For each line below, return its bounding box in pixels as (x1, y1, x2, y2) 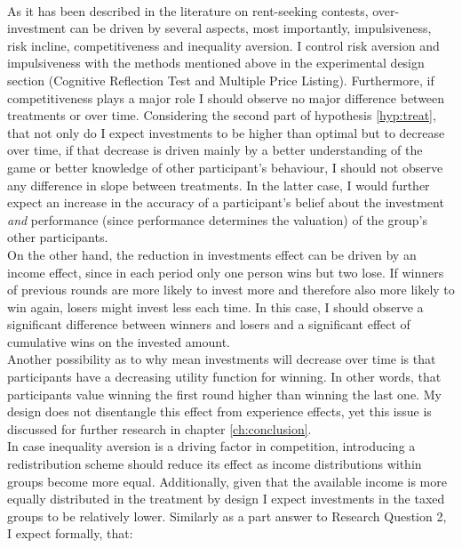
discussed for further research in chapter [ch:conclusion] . (7, 419, 312, 438)
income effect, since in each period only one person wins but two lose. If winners (7, 262, 444, 281)
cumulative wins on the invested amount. (7, 332, 230, 351)
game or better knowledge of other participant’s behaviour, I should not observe (7, 157, 443, 176)
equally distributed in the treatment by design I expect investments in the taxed (7, 489, 445, 508)
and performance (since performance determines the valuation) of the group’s (7, 210, 427, 229)
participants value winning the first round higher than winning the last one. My (7, 384, 442, 403)
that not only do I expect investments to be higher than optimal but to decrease (7, 123, 445, 141)
